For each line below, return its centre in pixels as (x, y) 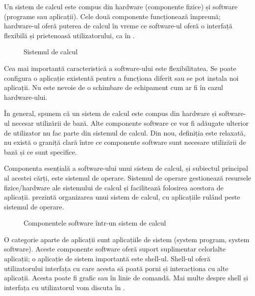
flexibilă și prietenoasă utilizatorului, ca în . (69, 35)
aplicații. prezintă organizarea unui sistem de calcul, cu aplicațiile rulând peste (122, 197)
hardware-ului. (26, 97)
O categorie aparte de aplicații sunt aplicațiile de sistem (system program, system (127, 239)
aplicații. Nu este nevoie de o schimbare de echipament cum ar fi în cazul (114, 87)
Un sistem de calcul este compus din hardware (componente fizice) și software (121, 6)
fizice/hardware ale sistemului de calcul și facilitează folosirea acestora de (114, 187)
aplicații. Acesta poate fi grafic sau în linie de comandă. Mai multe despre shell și (126, 278)
